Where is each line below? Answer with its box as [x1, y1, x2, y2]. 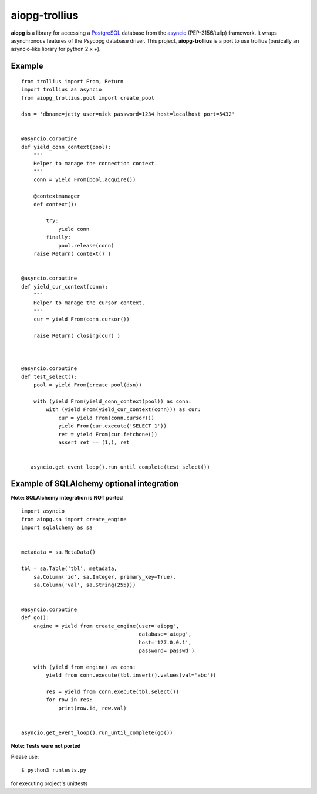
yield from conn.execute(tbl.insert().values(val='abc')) [46, 672, 217, 678]
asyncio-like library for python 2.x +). [11, 46, 101, 53]
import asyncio [21, 508, 65, 514]
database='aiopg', [139, 631, 192, 637]
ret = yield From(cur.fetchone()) [58, 431, 158, 437]
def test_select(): [21, 373, 77, 380]
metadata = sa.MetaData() [21, 549, 96, 555]
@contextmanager [33, 193, 80, 199]
